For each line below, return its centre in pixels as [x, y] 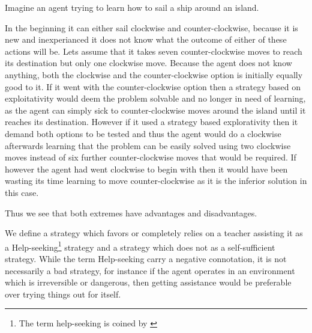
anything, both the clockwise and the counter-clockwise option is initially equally [154, 74]
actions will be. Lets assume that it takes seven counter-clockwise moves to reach [154, 51]
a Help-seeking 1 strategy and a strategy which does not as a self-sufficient [140, 246]
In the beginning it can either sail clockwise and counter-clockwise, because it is [151, 27]
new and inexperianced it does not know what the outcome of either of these [146, 39]
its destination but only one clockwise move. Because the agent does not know [148, 63]
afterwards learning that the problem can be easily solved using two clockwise [148, 145]
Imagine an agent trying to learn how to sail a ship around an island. [132, 7]
